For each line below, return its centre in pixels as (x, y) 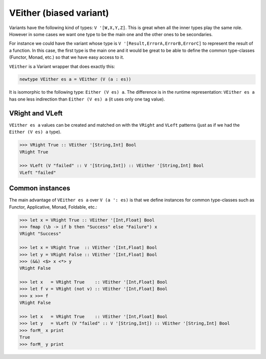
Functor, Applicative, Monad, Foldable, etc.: (53, 207)
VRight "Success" (40, 234)
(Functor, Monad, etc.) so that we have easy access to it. (66, 57)
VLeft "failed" (38, 172)
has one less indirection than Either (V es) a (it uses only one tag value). (87, 99)
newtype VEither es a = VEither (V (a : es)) (75, 79)
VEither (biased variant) (59, 13)
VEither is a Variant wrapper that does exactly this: (62, 66)
